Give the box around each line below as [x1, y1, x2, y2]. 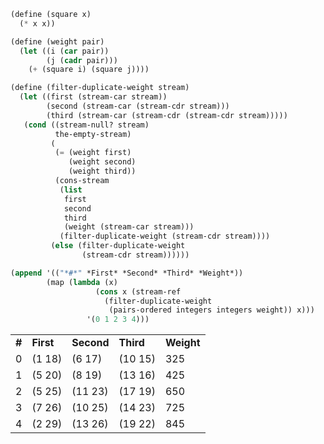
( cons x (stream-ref [95, 286, 182, 297]
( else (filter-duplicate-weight [50, 241, 186, 251]
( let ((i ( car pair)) [19, 46, 110, 56]
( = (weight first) [54, 148, 132, 158]
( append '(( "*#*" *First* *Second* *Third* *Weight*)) [10, 268, 244, 278]
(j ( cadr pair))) [46, 55, 118, 65]
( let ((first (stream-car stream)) [19, 92, 168, 102]
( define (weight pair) [10, 36, 105, 47]
